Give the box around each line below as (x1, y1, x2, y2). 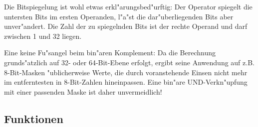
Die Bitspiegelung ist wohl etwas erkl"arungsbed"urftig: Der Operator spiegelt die (4, 1, 253, 11)
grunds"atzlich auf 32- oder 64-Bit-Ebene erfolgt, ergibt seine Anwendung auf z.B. (4, 57, 255, 67)
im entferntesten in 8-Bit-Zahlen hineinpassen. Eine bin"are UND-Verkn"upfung (4, 77, 248, 87)
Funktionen (4, 111, 63, 126)
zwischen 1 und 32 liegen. (4, 30, 82, 41)
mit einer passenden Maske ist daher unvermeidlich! (4, 86, 162, 97)
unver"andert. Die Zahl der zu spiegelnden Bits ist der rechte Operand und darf (4, 21, 248, 31)
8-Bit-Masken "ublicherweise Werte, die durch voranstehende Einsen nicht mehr (4, 67, 248, 77)
